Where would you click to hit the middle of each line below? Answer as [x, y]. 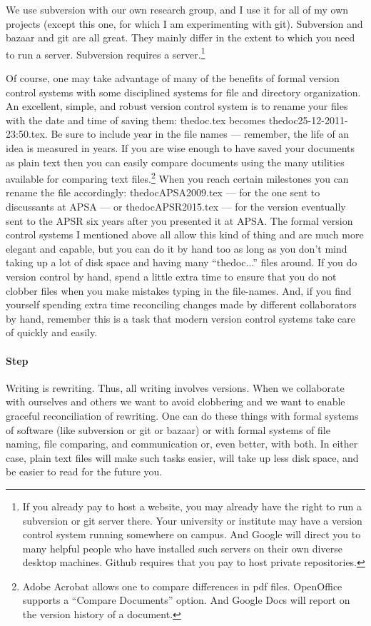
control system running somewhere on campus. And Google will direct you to [192, 534]
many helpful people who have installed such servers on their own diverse [182, 548]
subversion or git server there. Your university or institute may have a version [192, 520]
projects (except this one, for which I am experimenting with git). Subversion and [184, 23]
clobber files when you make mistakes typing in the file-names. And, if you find [179, 290]
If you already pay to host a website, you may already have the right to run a [192, 506]
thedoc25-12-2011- [308, 120]
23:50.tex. [27, 134]
